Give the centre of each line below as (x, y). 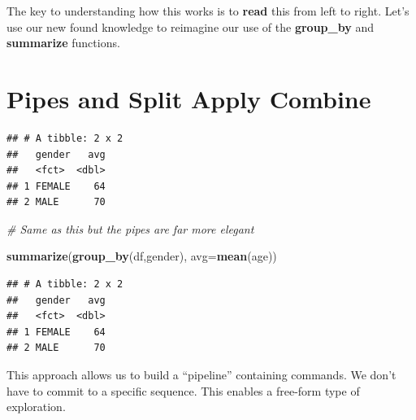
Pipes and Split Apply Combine (189, 98)
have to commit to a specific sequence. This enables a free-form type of (183, 390)
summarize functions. (63, 43)
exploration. (36, 407)
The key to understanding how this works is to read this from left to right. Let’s (208, 11)
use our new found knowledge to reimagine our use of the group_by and (190, 26)
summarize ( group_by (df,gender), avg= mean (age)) (142, 256)
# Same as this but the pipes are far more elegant (130, 228)
